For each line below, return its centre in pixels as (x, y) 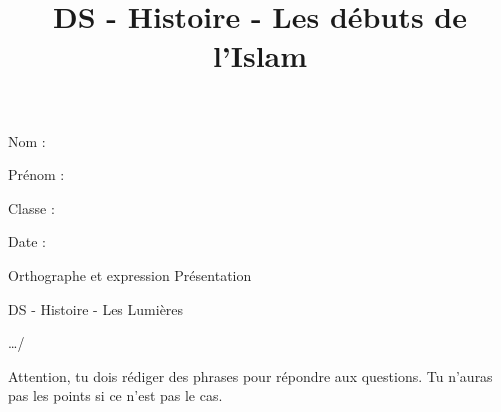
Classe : (31, 207)
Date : (27, 241)
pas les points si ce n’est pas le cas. (115, 395)
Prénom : (36, 174)
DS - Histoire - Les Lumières (96, 308)
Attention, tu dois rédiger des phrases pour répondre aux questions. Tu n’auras (250, 375)
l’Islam (260, 55)
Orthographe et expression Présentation (130, 274)
